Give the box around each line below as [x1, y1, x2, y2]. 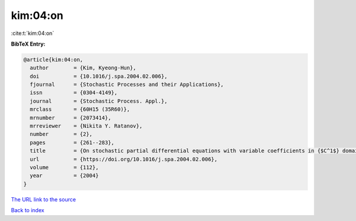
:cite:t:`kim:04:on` [11, 30, 55, 37]
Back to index [11, 207, 44, 214]
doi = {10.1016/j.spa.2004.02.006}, [30, 73, 168, 79]
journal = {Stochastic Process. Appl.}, [30, 98, 168, 104]
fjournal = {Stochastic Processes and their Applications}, [30, 81, 224, 88]
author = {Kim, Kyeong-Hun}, [30, 65, 136, 71]
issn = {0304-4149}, [30, 89, 118, 96]
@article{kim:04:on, [23, 56, 83, 63]
